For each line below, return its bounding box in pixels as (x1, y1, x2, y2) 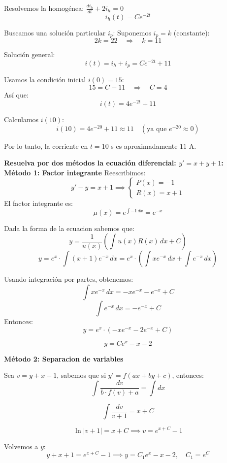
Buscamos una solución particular (4, 27, 106, 37)
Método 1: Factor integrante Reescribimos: (4, 167, 146, 177)
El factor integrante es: (4, 198, 73, 208)
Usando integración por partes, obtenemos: (4, 274, 133, 284)
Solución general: (4, 49, 55, 60)
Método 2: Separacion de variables (4, 353, 124, 364)
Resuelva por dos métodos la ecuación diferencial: (4, 157, 176, 167)
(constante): (173, 27, 210, 37)
